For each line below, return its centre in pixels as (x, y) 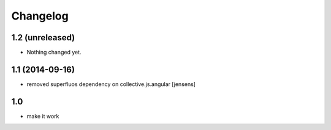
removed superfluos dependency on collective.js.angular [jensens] (111, 84)
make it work (43, 116)
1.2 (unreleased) (43, 38)
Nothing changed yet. (54, 52)
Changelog (40, 16)
